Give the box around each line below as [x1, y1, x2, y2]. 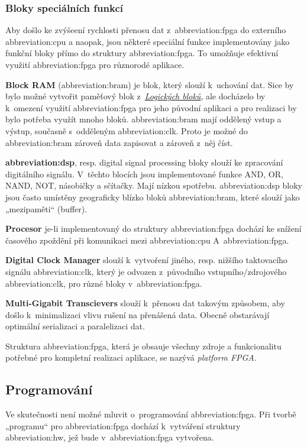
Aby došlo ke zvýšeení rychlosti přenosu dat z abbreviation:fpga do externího [5, 24, 286, 36]
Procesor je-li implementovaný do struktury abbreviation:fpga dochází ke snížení [5, 222, 302, 235]
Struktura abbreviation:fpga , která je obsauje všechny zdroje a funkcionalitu [5, 339, 282, 352]
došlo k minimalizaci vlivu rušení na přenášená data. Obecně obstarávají [5, 308, 270, 320]
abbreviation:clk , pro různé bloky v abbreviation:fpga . [5, 277, 202, 289]
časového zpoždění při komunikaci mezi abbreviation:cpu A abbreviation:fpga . [5, 234, 289, 246]
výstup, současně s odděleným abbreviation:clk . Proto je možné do [5, 124, 248, 137]
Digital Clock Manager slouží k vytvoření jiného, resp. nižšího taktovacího [5, 254, 287, 266]
